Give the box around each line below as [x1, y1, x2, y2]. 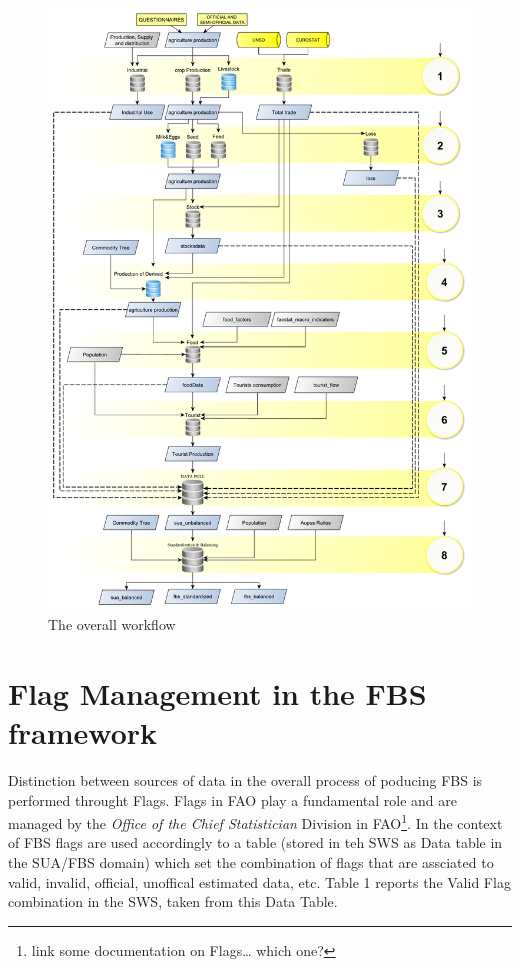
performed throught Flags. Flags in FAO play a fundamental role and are [8, 789, 457, 810]
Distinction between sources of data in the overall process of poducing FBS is [8, 769, 483, 790]
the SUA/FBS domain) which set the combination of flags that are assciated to [8, 851, 494, 872]
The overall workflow [48, 614, 176, 635]
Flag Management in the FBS [8, 672, 427, 713]
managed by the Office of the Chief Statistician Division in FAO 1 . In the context [8, 810, 503, 833]
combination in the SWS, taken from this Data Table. [8, 891, 338, 912]
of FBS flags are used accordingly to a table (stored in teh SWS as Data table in [8, 832, 503, 853]
